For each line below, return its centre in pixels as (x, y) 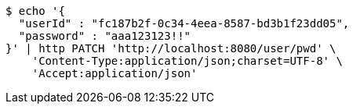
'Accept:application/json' (115, 73)
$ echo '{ (35, 11)
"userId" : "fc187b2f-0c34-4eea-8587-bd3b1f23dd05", (184, 23)
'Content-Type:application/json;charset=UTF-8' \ (187, 61)
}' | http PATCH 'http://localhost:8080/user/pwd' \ (171, 48)
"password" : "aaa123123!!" (105, 36)
